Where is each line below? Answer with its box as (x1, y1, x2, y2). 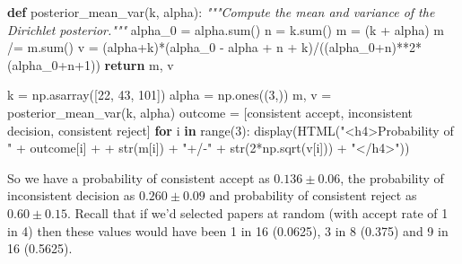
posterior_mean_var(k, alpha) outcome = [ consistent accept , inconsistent (7, 102, 414, 121)
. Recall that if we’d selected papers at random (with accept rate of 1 (66, 203, 449, 222)
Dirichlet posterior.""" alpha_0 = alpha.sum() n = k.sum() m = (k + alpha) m (7, 20, 444, 39)
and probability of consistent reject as (209, 186, 417, 205)
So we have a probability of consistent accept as (7, 168, 270, 187)
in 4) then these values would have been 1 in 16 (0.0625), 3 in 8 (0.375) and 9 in (7, 221, 449, 240)
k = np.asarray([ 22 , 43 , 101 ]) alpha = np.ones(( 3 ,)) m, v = (7, 85, 332, 104)
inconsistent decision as (7, 186, 135, 205)
